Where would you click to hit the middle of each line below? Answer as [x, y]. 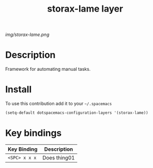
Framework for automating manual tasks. [48, 69]
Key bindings [33, 133]
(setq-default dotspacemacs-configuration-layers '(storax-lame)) [77, 113]
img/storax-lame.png [27, 35]
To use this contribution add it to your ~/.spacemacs [59, 104]
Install [18, 90]
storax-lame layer [85, 9]
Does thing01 [59, 157]
